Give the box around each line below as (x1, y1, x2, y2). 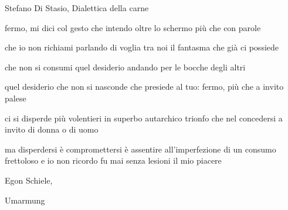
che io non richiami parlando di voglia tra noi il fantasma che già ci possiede (5, 41, 279, 53)
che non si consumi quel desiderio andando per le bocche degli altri (5, 60, 246, 73)
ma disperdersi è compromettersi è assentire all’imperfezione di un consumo (5, 143, 276, 155)
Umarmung (5, 194, 45, 206)
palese (5, 92, 26, 104)
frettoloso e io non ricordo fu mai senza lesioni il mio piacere (5, 154, 222, 167)
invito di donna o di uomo (5, 123, 99, 136)
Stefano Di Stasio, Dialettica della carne (5, 2, 149, 13)
